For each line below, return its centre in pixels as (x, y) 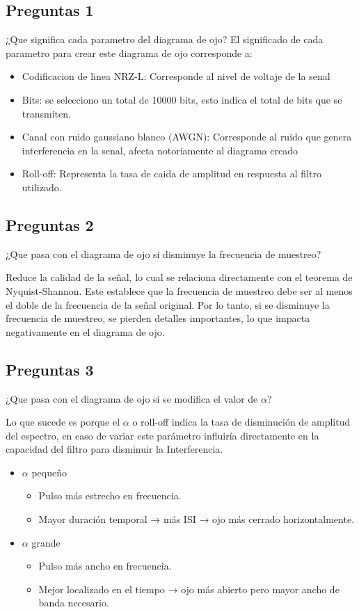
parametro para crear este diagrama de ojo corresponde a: (129, 53)
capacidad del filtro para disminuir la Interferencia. (114, 449)
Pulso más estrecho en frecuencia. (110, 496)
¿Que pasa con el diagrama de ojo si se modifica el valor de (132, 398)
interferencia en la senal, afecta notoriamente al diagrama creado (160, 150)
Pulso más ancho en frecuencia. (105, 566)
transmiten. (46, 113)
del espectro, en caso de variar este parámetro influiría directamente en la (162, 435)
